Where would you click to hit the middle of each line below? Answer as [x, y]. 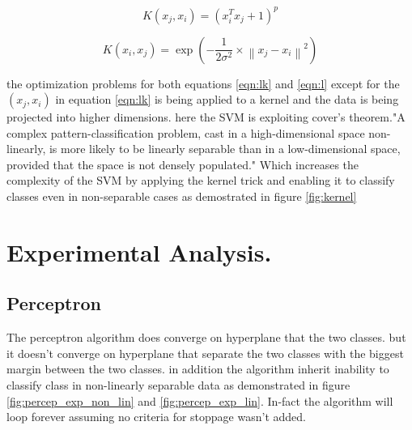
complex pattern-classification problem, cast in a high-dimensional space [186, 132]
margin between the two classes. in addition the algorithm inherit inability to [198, 369]
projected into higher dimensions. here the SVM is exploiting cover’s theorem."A [206, 117]
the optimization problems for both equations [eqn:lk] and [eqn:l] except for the [203, 83]
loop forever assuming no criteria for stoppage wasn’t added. [156, 417]
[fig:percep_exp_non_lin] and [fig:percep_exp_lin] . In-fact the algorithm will [200, 400]
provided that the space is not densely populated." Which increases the [183, 164]
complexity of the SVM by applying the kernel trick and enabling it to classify [201, 180]
